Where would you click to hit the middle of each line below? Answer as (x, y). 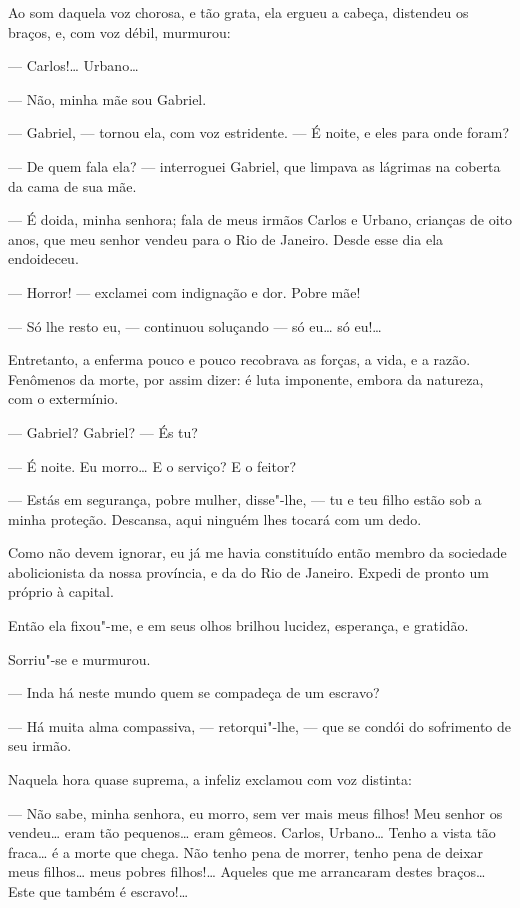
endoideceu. (43, 258)
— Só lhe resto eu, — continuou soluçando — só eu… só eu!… (195, 325)
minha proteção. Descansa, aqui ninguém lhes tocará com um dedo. (215, 518)
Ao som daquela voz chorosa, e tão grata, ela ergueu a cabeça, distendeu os (238, 12)
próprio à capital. (61, 591)
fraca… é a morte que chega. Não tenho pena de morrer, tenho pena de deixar (246, 851)
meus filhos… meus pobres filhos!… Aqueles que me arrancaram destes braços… (247, 871)
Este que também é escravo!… (98, 891)
